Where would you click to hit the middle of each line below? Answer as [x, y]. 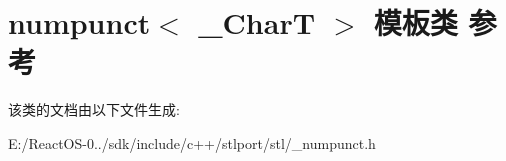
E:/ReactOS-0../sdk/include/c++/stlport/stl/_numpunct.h [192, 142]
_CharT [257, 22]
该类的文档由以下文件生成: [94, 109]
